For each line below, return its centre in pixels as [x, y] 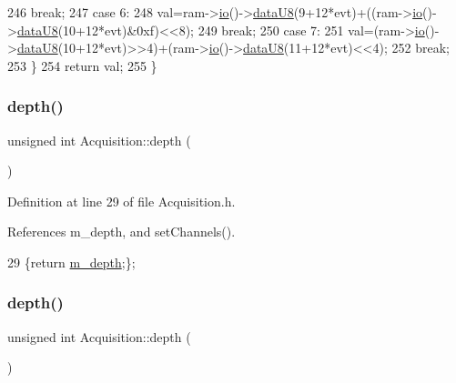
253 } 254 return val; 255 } [82, 65]
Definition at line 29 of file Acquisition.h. [122, 201]
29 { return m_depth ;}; [71, 262]
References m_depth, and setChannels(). [122, 232]
